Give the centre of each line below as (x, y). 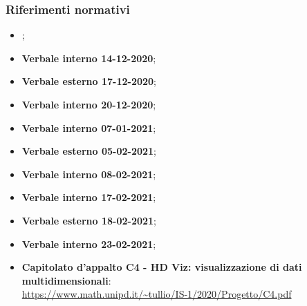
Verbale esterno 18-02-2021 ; (89, 220)
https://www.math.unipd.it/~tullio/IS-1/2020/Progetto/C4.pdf (157, 294)
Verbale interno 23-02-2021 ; (89, 243)
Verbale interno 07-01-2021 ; (89, 127)
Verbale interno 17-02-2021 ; (89, 197)
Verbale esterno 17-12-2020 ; (89, 81)
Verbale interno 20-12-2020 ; (89, 104)
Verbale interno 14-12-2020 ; (89, 58)
